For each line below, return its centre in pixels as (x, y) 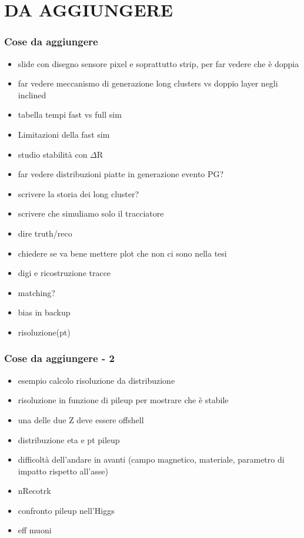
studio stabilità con (53, 154)
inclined (32, 94)
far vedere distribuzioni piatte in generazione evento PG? (121, 174)
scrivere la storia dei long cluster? (78, 193)
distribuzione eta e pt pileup (69, 439)
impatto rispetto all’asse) (63, 471)
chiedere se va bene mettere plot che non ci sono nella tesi (122, 253)
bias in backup (44, 312)
